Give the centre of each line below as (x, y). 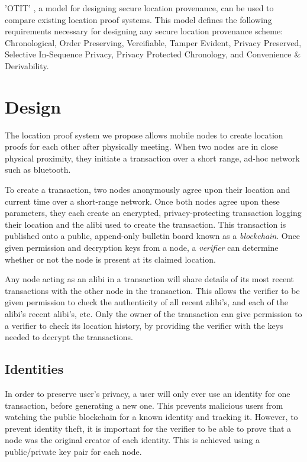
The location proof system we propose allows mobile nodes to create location (144, 135)
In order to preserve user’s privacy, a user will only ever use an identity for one (148, 393)
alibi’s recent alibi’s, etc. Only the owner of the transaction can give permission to (153, 314)
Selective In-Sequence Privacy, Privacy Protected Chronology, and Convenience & (153, 54)
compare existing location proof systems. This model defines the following (138, 19)
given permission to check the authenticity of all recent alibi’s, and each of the (147, 302)
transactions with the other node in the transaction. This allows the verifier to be (152, 290)
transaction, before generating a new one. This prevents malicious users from (144, 405)
